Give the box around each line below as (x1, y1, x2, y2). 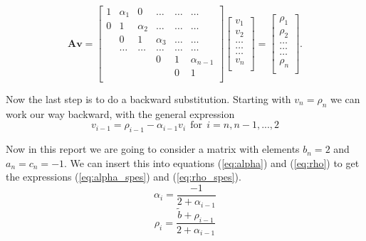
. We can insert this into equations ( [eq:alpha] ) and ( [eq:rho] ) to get (64, 155, 360, 170)
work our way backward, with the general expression (6, 106, 235, 121)
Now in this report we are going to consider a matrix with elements (6, 141, 300, 156)
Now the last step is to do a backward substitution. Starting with (6, 92, 291, 107)
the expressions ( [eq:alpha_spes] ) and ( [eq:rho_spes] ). (6, 169, 241, 184)
